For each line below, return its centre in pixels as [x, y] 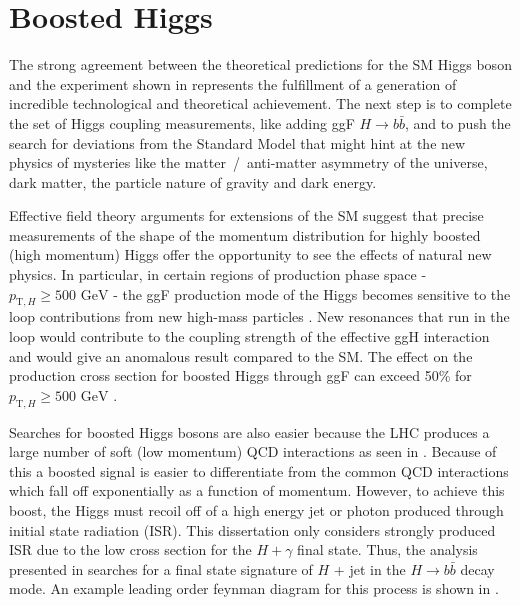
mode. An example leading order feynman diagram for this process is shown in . [254, 588]
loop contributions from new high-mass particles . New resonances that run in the [259, 316]
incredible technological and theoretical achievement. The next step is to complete [260, 103]
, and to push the [457, 122]
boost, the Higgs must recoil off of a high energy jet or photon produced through [256, 510]
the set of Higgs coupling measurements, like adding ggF [182, 122]
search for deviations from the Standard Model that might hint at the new [237, 142]
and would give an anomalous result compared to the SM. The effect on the [241, 355]
